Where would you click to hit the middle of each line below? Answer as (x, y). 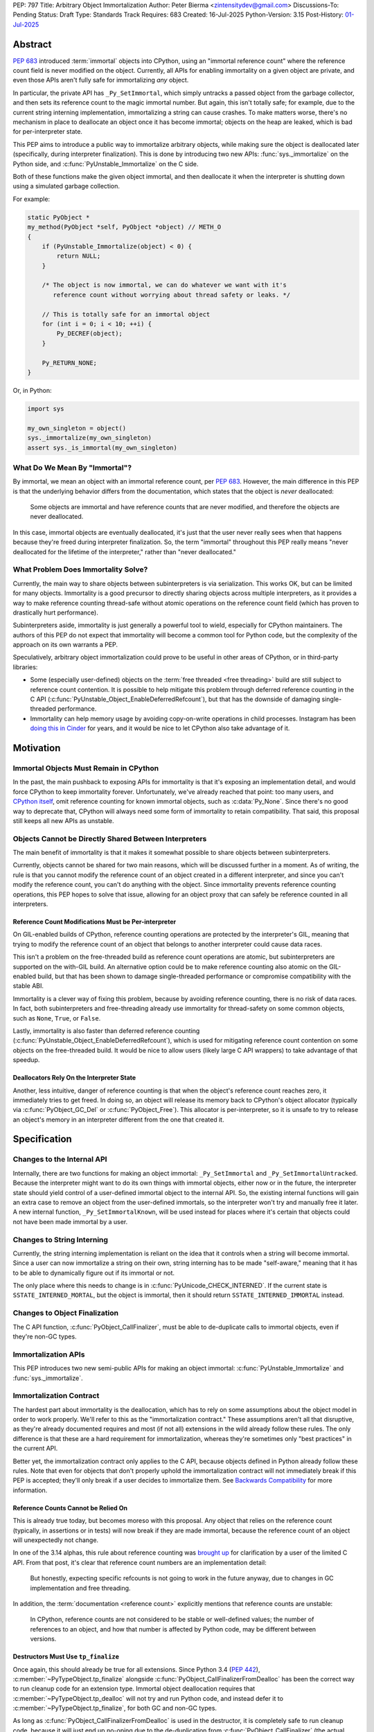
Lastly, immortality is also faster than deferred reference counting (106, 1031)
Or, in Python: (32, 390)
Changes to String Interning (61, 1239)
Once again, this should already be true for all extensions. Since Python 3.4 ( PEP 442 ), (136, 1669)
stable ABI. (28, 986)
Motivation (37, 748)
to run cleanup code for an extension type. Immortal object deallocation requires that (134, 1689)
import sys (46, 408)
